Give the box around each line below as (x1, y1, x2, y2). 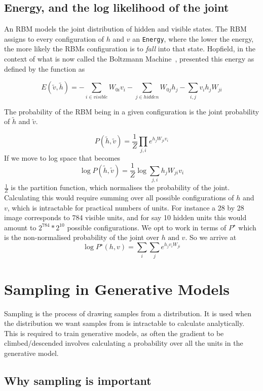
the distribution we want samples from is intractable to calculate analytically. (4, 318, 245, 328)
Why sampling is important (4, 372, 152, 388)
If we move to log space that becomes (4, 152, 121, 163)
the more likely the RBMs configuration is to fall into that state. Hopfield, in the (4, 43, 256, 54)
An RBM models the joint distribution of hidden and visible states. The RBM (4, 23, 247, 34)
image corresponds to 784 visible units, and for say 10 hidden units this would (4, 212, 247, 223)
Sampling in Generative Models (4, 278, 230, 299)
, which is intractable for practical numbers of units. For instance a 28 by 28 (7, 202, 244, 213)
